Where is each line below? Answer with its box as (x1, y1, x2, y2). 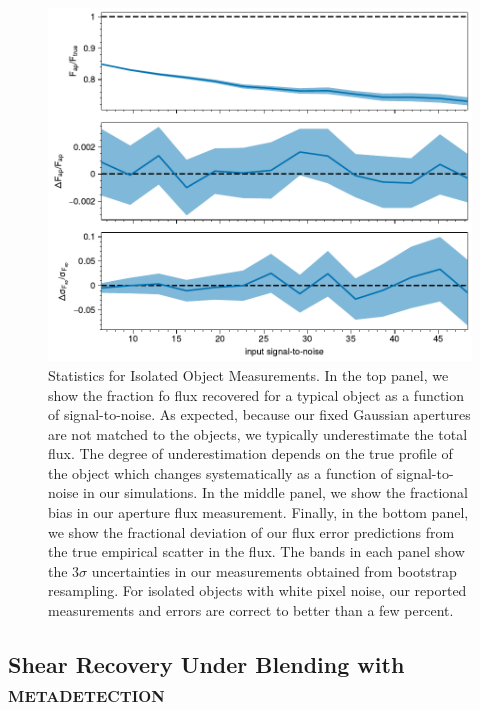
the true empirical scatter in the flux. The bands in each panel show (48, 541, 465, 562)
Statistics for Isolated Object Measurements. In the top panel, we (48, 364, 449, 385)
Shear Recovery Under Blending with (8, 649, 405, 680)
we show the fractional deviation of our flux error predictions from (48, 521, 455, 542)
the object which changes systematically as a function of (48, 462, 393, 483)
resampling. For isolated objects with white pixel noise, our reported (48, 580, 467, 601)
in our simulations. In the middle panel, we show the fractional (83, 482, 468, 503)
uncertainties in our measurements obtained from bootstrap (91, 560, 457, 581)
